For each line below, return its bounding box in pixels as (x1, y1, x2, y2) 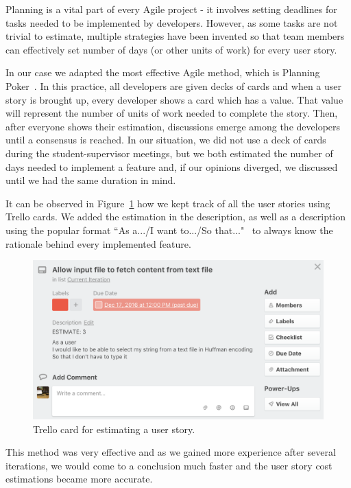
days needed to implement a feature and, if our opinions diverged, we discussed (5, 159, 338, 174)
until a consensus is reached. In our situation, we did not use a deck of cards (5, 132, 326, 147)
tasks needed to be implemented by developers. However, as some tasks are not (5, 15, 338, 30)
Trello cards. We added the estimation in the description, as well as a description (5, 209, 346, 224)
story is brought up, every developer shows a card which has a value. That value (5, 92, 343, 106)
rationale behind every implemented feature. (5, 236, 191, 251)
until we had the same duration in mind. (5, 173, 176, 187)
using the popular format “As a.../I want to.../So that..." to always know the (5, 222, 333, 237)
